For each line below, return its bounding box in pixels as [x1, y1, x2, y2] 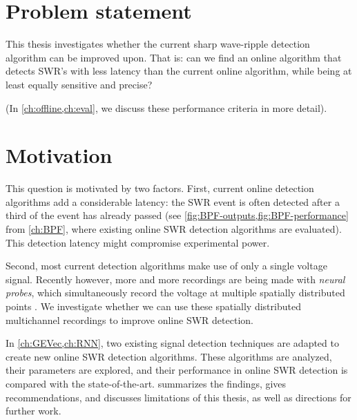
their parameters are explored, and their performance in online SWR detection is [6, 363, 348, 377]
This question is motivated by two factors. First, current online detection [6, 181, 314, 195]
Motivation [6, 141, 113, 169]
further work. [6, 403, 61, 418]
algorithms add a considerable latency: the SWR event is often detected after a [6, 194, 340, 209]
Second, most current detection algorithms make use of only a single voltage [6, 258, 327, 273]
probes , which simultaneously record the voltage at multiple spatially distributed [6, 285, 345, 300]
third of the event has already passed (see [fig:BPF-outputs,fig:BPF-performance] [6, 208, 349, 222]
